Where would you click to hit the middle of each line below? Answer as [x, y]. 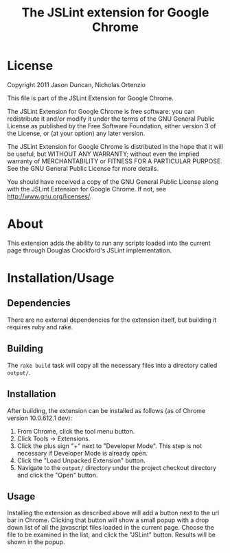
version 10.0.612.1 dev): [40, 418]
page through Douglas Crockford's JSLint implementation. [89, 250]
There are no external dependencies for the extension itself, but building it [112, 320]
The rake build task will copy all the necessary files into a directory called [112, 365]
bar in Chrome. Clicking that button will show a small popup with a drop [108, 520]
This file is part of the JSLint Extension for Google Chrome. [90, 98]
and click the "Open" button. [57, 475]
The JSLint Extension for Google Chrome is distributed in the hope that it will [115, 146]
